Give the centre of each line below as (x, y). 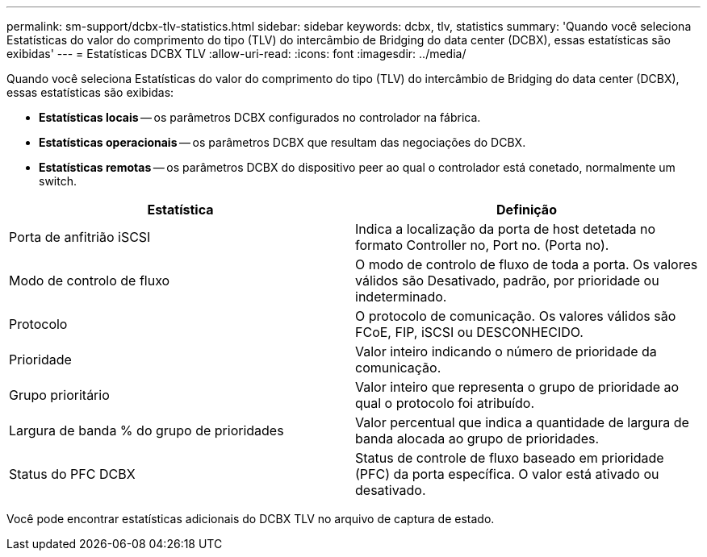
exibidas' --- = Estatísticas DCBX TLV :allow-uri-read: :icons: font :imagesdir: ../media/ (236, 54)
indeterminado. (401, 297)
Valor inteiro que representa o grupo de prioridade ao (517, 387)
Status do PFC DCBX (72, 474)
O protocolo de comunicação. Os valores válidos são (516, 316)
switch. (58, 181)
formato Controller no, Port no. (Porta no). (482, 245)
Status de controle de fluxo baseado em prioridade (510, 458)
